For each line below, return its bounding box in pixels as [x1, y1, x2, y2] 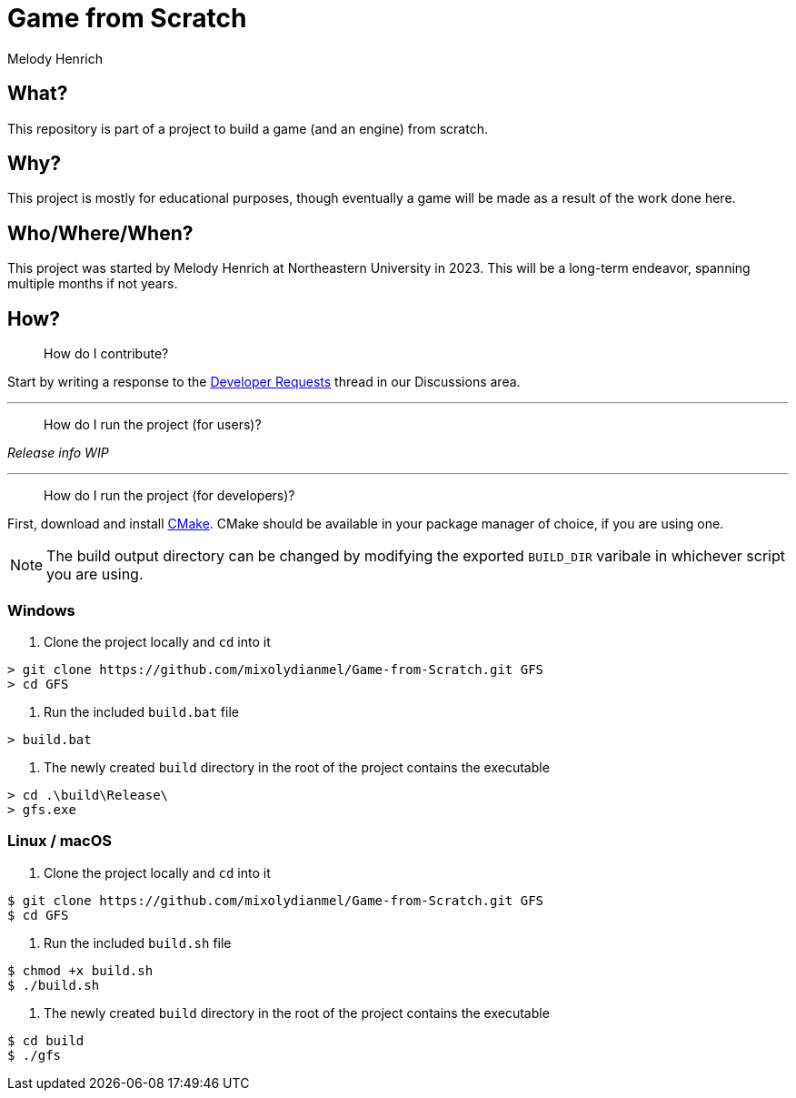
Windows [7, 600, 75, 620]
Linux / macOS [7, 831, 113, 851]
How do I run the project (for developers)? [44, 488, 295, 504]
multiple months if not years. [7, 276, 178, 292]
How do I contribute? [44, 346, 169, 362]
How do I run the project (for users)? [44, 417, 262, 433]
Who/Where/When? [7, 221, 194, 245]
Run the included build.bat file [44, 703, 239, 720]
